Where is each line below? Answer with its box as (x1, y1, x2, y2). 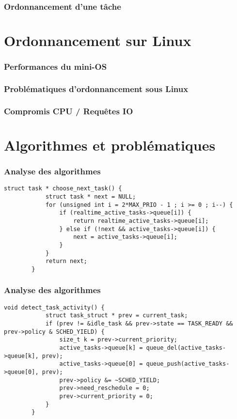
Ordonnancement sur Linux (4, 31, 191, 50)
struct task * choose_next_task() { (4, 185, 122, 192)
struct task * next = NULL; (45, 193, 136, 200)
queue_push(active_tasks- (146, 360, 230, 368)
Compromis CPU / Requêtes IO (4, 105, 133, 117)
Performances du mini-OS (4, 61, 107, 73)
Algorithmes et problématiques (4, 135, 216, 155)
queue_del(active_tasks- (146, 344, 226, 352)
